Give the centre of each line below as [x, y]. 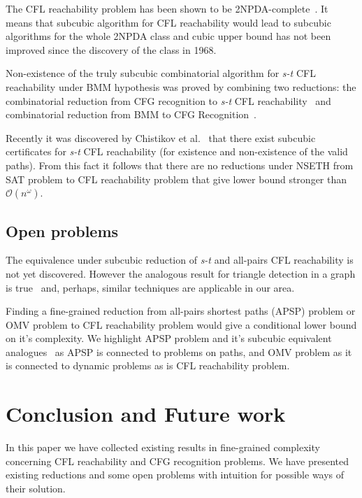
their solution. [36, 488]
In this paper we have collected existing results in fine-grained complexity [163, 447]
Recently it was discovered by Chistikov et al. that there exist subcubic [161, 137]
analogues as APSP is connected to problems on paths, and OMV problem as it [179, 351]
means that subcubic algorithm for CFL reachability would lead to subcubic [168, 22]
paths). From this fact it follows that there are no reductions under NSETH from [180, 165]
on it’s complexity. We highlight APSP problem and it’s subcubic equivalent [169, 338]
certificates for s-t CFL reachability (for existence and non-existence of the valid [177, 151]
